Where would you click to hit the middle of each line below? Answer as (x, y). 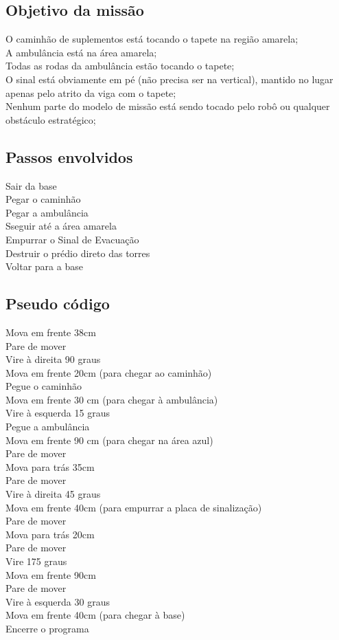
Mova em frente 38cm (51, 332)
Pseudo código (58, 304)
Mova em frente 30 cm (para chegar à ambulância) (112, 399)
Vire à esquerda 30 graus (58, 601)
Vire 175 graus (36, 561)
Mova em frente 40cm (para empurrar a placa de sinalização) (134, 507)
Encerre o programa (47, 628)
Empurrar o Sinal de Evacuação (72, 239)
